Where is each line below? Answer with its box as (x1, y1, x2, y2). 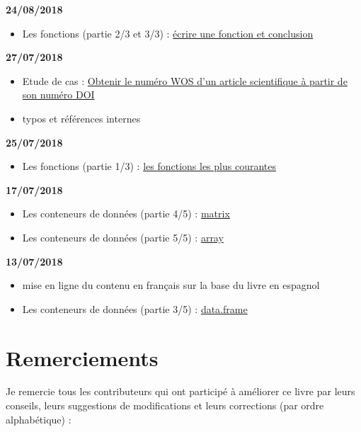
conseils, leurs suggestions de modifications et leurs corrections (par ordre (6, 398, 324, 413)
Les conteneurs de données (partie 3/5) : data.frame (22, 301, 248, 316)
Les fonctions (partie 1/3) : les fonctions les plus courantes (22, 159, 276, 174)
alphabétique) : (6, 411, 71, 426)
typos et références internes (22, 110, 141, 125)
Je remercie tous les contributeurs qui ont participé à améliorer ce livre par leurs (6, 384, 355, 399)
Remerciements (6, 343, 159, 372)
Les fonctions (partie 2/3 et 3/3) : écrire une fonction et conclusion (22, 25, 314, 40)
